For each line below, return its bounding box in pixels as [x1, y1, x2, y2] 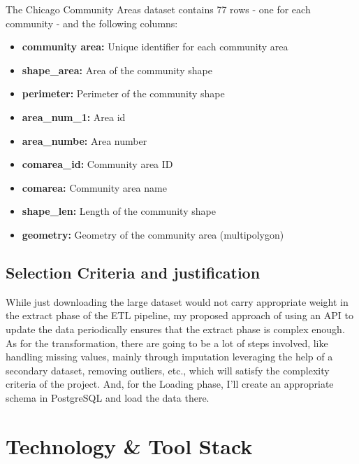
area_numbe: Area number [22, 133, 147, 148]
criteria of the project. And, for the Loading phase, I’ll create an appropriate [6, 377, 334, 391]
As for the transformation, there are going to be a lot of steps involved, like [6, 335, 328, 350]
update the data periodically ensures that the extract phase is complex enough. [6, 321, 345, 336]
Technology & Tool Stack [6, 431, 253, 460]
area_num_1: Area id [22, 109, 126, 124]
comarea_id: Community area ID [22, 157, 173, 171]
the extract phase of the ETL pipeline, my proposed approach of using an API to [6, 308, 353, 323]
